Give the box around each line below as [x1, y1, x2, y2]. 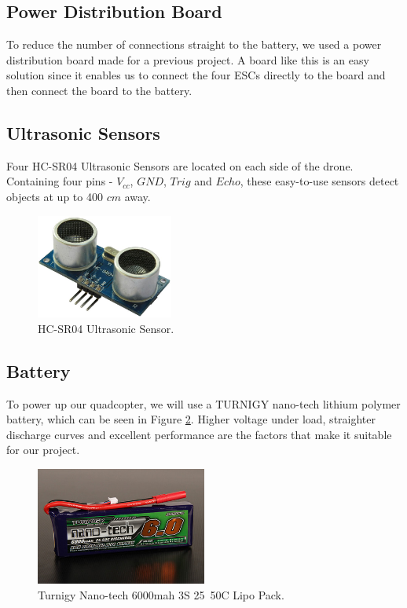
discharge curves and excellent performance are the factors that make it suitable [6, 426, 392, 442]
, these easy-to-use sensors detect [240, 173, 399, 189]
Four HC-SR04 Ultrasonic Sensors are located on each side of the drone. [6, 157, 354, 174]
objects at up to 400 [6, 188, 103, 204]
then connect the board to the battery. [6, 82, 192, 98]
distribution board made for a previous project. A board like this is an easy [6, 51, 369, 68]
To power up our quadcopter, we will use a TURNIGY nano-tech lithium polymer [6, 395, 401, 412]
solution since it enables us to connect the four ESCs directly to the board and [6, 67, 386, 83]
